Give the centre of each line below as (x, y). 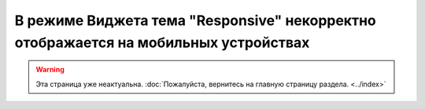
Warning (50, 70)
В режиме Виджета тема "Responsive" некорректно (196, 20)
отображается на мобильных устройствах (162, 42)
